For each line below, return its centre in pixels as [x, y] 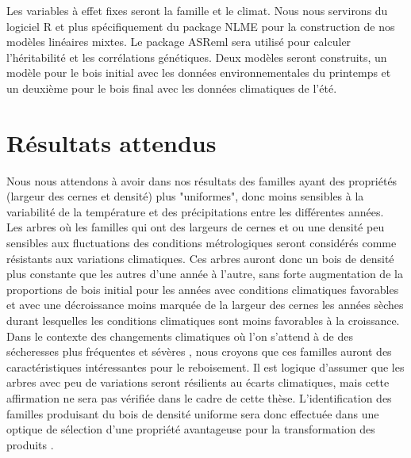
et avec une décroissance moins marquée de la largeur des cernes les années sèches [205, 305]
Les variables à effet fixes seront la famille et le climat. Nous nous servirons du [197, 10]
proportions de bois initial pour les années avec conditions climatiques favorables [203, 289]
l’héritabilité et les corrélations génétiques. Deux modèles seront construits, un [197, 57]
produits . [30, 444]
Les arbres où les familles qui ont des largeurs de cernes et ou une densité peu [196, 227]
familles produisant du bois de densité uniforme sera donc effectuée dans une [193, 413]
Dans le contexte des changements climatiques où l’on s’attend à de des [180, 336]
